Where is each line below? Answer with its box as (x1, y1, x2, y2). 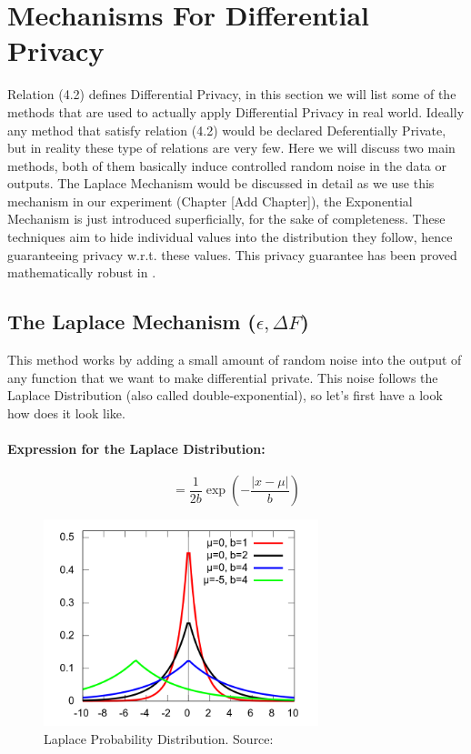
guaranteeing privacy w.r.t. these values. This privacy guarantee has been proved (7, 245, 457, 264)
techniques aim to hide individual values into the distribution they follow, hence (7, 227, 453, 246)
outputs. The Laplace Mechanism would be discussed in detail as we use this (7, 174, 435, 193)
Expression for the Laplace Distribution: (7, 439, 266, 458)
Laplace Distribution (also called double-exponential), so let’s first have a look (7, 386, 443, 405)
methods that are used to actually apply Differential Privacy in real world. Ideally (7, 102, 465, 121)
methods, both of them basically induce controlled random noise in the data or (7, 156, 446, 175)
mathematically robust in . (7, 263, 156, 282)
